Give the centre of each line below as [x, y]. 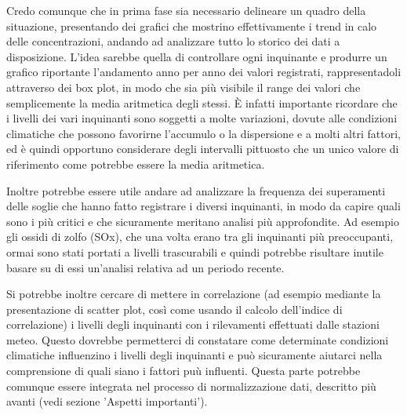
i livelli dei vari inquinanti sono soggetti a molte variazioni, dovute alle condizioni [202, 118]
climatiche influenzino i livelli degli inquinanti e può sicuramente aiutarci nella [194, 355]
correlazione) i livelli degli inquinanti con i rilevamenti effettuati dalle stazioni [193, 324]
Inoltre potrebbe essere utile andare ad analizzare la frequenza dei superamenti [196, 190]
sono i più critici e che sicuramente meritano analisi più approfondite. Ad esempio [203, 221]
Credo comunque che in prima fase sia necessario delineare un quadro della [186, 10]
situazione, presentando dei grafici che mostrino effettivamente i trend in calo [192, 25]
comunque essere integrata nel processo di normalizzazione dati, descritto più [191, 386]
